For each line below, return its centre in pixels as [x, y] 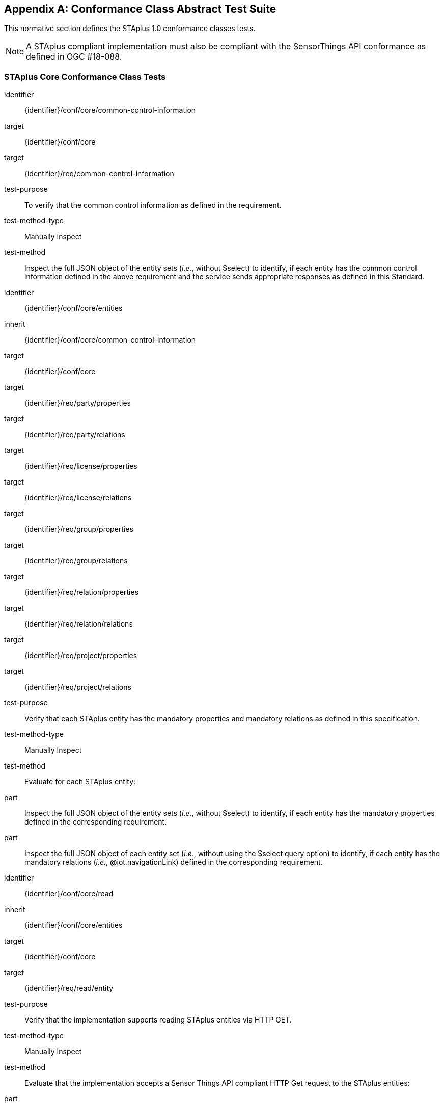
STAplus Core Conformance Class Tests [85, 77]
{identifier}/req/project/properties [81, 656]
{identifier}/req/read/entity [69, 988]
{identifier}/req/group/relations [76, 561]
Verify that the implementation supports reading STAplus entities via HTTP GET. [158, 1020]
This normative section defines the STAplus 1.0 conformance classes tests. [130, 29]
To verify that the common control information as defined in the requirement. [153, 205]
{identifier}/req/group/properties [79, 529]
